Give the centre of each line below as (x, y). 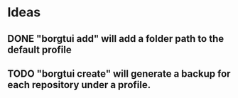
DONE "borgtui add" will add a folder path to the (116, 39)
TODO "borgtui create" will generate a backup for (119, 73)
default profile (40, 49)
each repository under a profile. (79, 85)
